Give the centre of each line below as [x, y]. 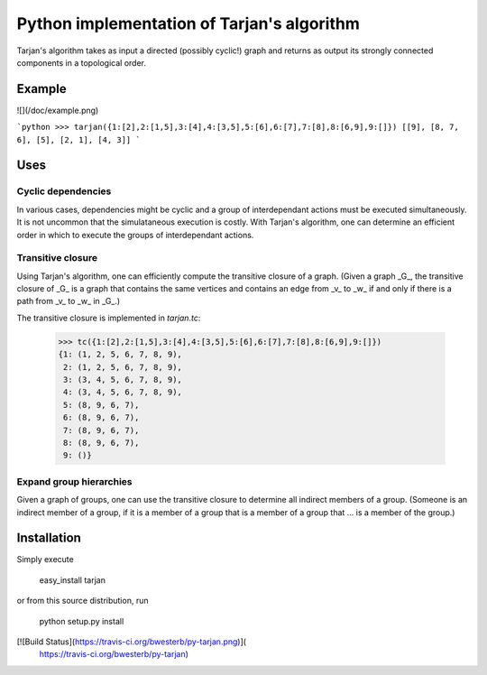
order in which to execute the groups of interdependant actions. [135, 235]
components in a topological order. [81, 62]
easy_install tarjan [72, 580]
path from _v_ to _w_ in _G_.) [69, 301]
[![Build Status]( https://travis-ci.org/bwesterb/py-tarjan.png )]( [132, 642]
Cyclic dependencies [64, 191]
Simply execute [45, 559]
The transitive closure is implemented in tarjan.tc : [109, 318]
